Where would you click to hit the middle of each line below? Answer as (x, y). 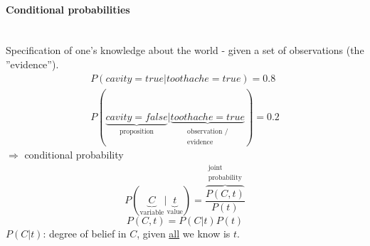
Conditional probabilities (68, 9)
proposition (137, 132)
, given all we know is (184, 234)
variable (152, 213)
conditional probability (74, 155)
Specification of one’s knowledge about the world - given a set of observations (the (185, 50)
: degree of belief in (85, 234)
